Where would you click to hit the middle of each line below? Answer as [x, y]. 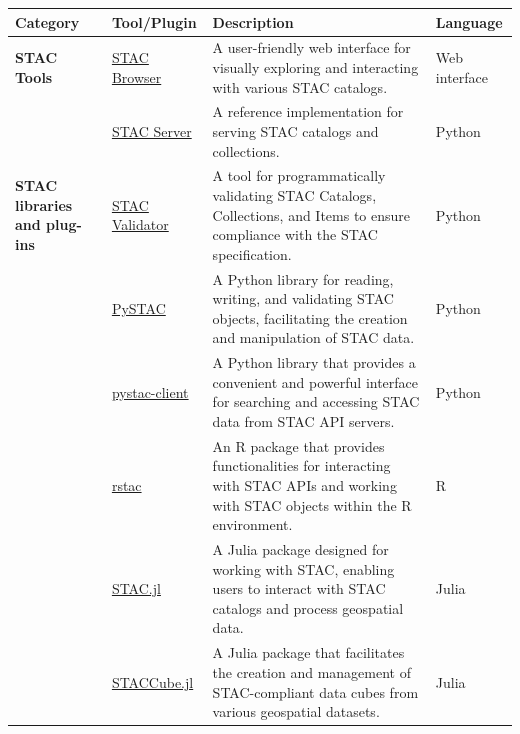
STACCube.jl [152, 681]
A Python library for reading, [303, 278]
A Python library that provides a [314, 362]
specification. [252, 253]
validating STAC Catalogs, [294, 195]
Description [253, 21]
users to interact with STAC [299, 588]
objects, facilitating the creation [310, 317]
